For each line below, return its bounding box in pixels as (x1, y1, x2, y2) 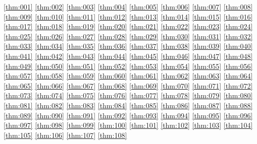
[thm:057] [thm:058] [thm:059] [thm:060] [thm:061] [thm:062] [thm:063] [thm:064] (4, 70, 253, 81)
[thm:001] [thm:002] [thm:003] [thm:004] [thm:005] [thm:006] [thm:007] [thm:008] (4, 2, 253, 12)
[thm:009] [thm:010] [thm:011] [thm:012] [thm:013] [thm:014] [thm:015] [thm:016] (4, 11, 253, 22)
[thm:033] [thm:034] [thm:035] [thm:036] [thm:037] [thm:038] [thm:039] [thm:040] (4, 41, 253, 51)
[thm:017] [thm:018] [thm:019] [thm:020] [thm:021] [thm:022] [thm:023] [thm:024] (4, 21, 253, 32)
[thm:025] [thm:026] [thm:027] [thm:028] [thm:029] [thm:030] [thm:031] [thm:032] (4, 31, 253, 41)
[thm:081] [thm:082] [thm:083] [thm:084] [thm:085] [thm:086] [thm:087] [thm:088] (4, 100, 253, 110)
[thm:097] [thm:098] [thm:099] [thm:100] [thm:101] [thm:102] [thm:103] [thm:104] (4, 120, 253, 130)
